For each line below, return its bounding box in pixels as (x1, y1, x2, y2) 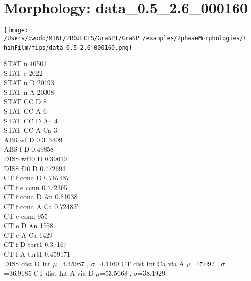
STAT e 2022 (4, 68, 43, 78)
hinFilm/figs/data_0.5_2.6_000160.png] (4, 44, 132, 52)
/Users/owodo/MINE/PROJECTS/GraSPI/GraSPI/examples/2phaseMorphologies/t (4, 35, 247, 42)
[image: (4, 27, 29, 34)
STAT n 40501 (4, 58, 47, 69)
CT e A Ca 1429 (4, 229, 53, 240)
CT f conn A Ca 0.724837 (4, 201, 80, 211)
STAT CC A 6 (4, 106, 47, 116)
